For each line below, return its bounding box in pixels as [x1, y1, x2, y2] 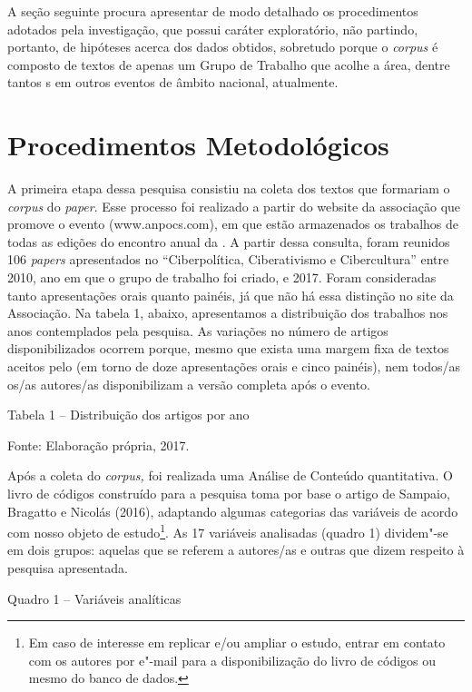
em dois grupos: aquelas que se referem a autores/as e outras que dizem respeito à [7, 540, 465, 559]
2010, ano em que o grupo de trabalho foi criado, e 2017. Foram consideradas [7, 268, 437, 287]
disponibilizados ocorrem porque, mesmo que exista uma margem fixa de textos [7, 339, 449, 358]
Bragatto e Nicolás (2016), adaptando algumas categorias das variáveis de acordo [7, 501, 458, 520]
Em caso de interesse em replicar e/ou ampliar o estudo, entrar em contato [28, 633, 446, 652]
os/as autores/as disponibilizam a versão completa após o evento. [7, 374, 370, 393]
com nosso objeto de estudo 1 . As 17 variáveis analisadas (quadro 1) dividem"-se [7, 520, 448, 541]
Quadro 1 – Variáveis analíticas [7, 588, 182, 608]
